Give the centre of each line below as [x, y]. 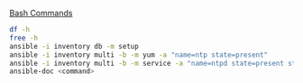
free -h [24, 38]
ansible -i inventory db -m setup [74, 46]
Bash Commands [41, 13]
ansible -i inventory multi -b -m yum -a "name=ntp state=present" [139, 55]
